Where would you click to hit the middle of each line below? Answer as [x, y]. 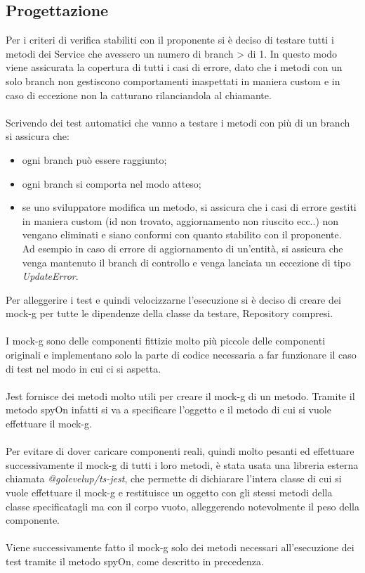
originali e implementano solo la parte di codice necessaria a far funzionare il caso [181, 355]
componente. [33, 520]
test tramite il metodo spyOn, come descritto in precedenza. [135, 561]
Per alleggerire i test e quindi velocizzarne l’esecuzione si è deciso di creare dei [173, 299]
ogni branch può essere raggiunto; [94, 159]
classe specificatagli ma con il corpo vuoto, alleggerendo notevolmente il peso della [182, 506]
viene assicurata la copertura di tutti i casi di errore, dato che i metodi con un [174, 67]
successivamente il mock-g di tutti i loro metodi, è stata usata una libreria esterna [182, 464]
